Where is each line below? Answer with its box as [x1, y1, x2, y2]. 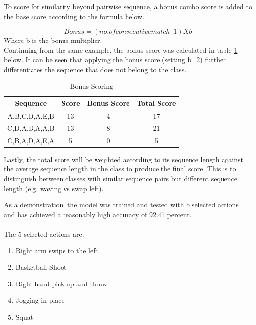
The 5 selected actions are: [4, 228, 84, 239]
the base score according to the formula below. [4, 11, 144, 21]
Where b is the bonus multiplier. [4, 35, 102, 45]
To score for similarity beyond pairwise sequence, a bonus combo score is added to [4, 1, 252, 11]
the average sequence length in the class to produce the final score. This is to [4, 163, 236, 174]
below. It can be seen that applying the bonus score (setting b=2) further [4, 54, 226, 65]
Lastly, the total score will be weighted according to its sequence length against [4, 154, 243, 164]
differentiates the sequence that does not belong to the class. [4, 64, 187, 74]
